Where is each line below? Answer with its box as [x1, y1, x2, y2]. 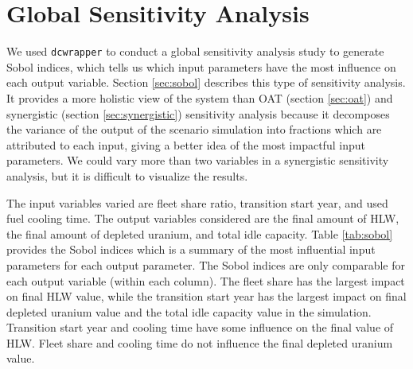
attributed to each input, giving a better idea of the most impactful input [6, 136, 365, 153]
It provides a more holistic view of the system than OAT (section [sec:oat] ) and [6, 89, 393, 106]
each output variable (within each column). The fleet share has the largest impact [6, 272, 405, 289]
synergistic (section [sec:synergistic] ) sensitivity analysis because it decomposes [6, 105, 390, 122]
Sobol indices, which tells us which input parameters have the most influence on [6, 58, 396, 75]
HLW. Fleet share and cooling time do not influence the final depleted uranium [6, 334, 393, 351]
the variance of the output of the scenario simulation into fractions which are [6, 121, 382, 138]
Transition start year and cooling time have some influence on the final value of [6, 319, 394, 336]
